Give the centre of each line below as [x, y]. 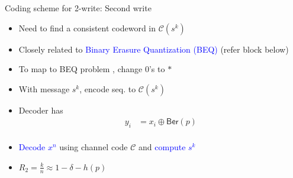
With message [44, 88]
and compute [162, 147]
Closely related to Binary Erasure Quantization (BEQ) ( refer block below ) [154, 49]
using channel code [94, 147]
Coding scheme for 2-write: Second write [78, 8]
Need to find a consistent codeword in [87, 27]
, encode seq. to [108, 88]
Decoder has [41, 110]
